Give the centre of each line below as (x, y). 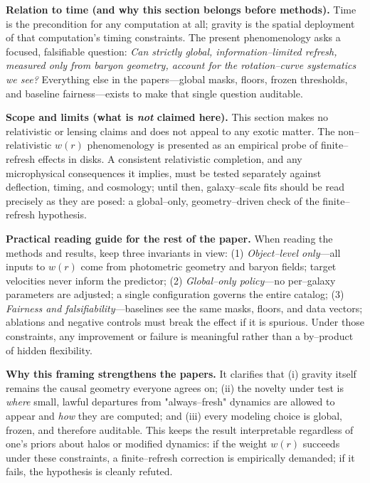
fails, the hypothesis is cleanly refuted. (89, 471)
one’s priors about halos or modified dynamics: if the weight (137, 444)
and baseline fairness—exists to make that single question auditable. (154, 93)
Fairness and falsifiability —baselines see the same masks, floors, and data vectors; (184, 308)
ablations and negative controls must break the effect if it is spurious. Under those (185, 322)
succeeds (321, 444)
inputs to (26, 266)
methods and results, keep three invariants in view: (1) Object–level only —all (173, 252)
